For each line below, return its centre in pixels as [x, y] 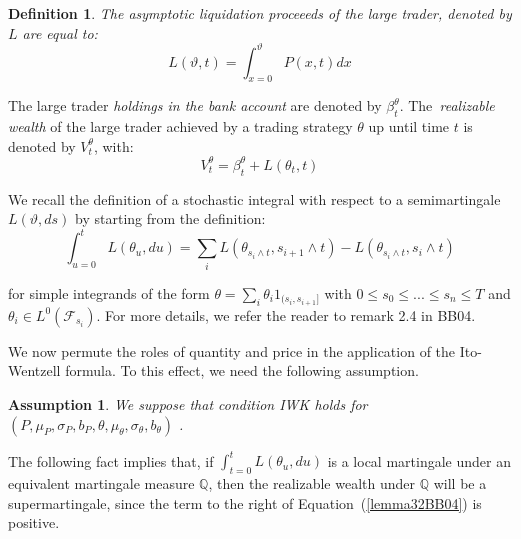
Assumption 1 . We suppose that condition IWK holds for [188, 404]
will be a [460, 482]
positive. [34, 522]
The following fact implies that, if [111, 460]
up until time [409, 126]
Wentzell [34, 370]
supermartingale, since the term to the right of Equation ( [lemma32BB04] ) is [245, 502]
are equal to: [60, 32]
